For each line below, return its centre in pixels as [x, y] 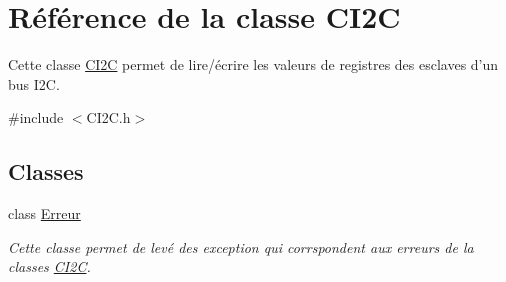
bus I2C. [34, 83]
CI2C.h [108, 117]
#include [36, 117]
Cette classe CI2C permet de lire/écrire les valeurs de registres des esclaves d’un [253, 64]
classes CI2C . [49, 266]
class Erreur [44, 213]
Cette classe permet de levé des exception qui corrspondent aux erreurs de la [241, 246]
